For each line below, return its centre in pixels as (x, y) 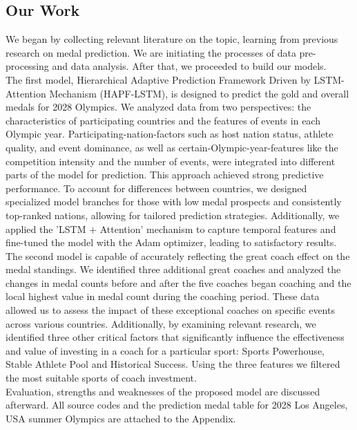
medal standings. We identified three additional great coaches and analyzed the (173, 269)
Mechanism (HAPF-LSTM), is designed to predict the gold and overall (199, 93)
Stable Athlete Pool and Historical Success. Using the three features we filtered (173, 364)
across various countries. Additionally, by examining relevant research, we (161, 323)
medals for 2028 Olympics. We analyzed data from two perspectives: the (158, 107)
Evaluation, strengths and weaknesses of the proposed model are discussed (163, 391)
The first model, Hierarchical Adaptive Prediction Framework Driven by (158, 79)
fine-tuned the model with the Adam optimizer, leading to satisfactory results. (171, 242)
